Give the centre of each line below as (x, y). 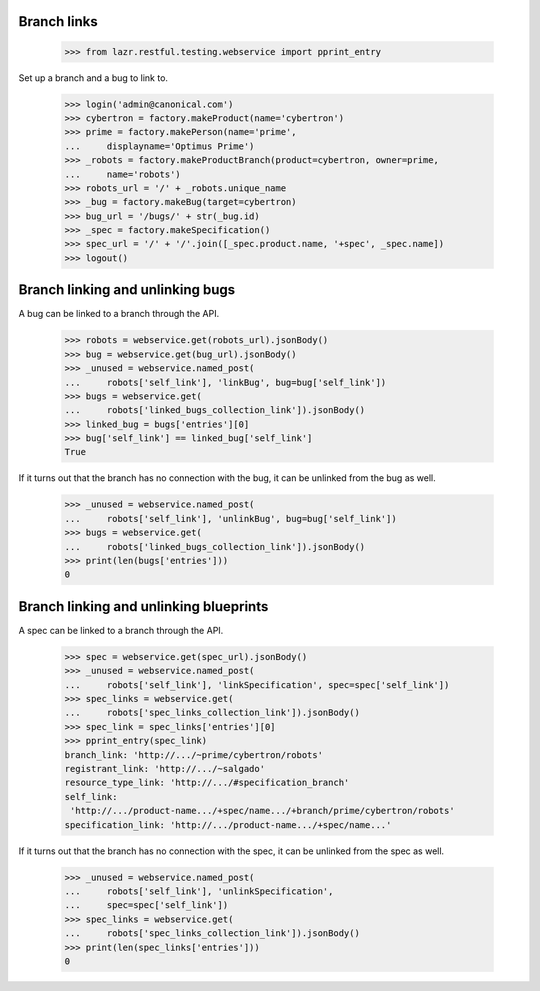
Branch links (58, 21)
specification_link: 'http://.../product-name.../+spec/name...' (228, 824)
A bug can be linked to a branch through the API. (119, 314)
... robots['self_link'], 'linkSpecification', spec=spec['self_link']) (257, 684)
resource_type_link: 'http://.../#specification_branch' (207, 783)
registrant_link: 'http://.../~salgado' (164, 769)
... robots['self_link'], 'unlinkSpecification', (199, 891)
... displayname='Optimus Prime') (159, 146)
